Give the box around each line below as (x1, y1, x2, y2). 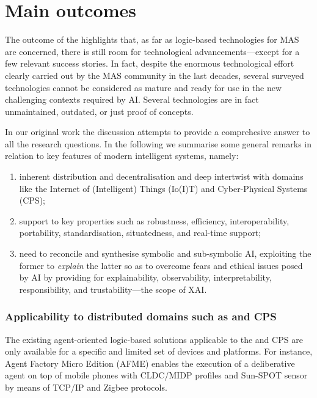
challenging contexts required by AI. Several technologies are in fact (5, 93, 259, 106)
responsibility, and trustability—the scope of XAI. (19, 282, 207, 295)
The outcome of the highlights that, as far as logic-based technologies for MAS (5, 33, 299, 46)
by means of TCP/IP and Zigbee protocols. (5, 381, 167, 393)
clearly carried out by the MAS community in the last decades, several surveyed (5, 68, 304, 81)
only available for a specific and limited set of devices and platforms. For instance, (5, 345, 313, 358)
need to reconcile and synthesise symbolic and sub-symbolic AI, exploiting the (19, 247, 312, 260)
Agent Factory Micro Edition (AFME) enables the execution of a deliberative (5, 356, 295, 369)
